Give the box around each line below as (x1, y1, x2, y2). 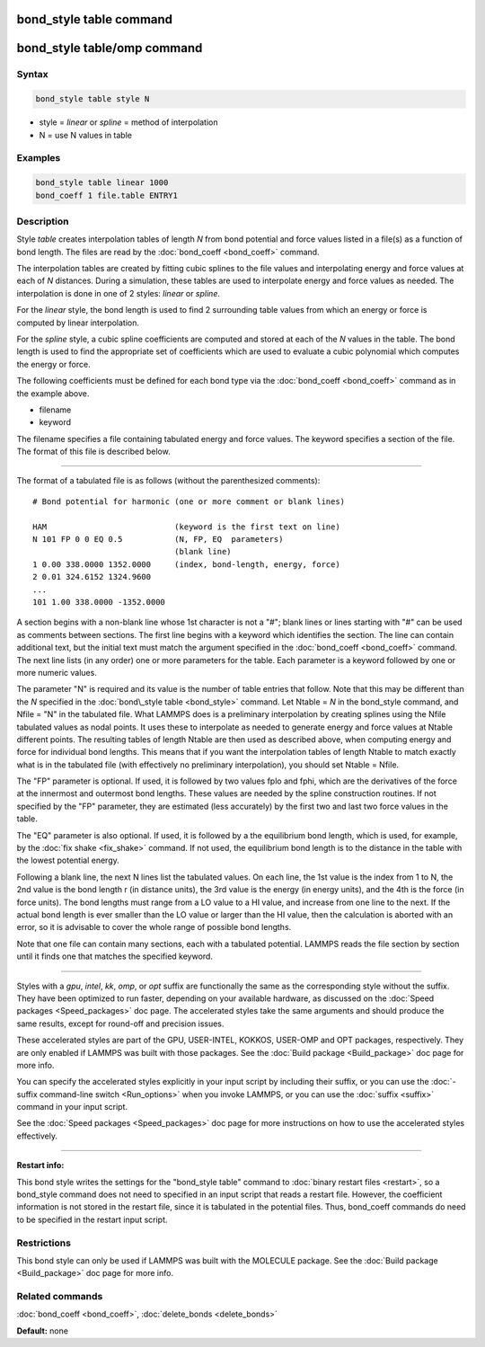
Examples (16, 152, 61, 164)
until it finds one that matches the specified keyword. (16, 951, 213, 962)
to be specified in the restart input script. (16, 1214, 168, 1225)
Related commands (16, 1290, 103, 1303)
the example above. (16, 387, 90, 399)
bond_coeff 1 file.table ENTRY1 (35, 190, 179, 200)
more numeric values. (16, 667, 98, 678)
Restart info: (16, 1160, 65, 1171)
